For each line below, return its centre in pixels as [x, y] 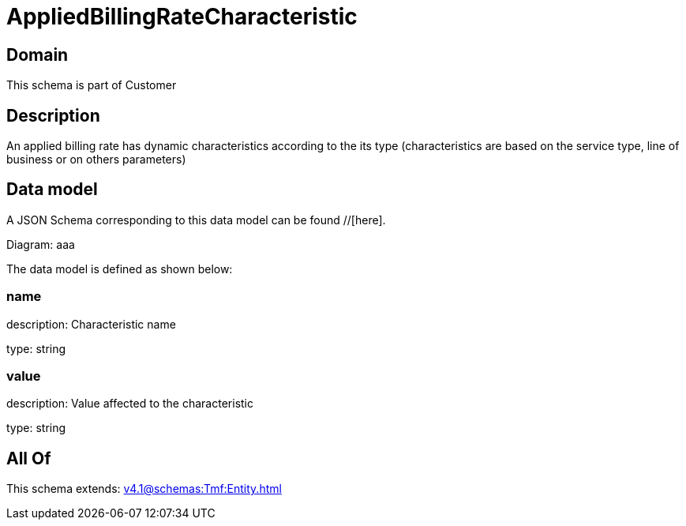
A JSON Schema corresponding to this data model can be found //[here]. [196, 220]
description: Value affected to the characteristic [130, 404]
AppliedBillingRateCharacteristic [182, 17]
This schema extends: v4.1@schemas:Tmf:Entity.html [144, 489]
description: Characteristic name [91, 324]
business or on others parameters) [96, 160]
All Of [29, 458]
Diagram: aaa [41, 244]
